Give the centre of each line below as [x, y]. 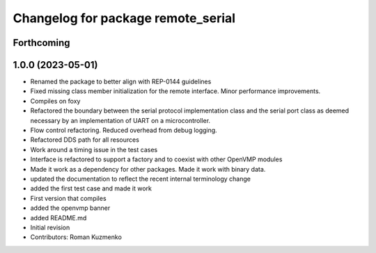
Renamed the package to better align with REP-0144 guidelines [121, 82]
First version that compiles [69, 198]
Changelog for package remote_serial [124, 18]
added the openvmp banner [70, 208]
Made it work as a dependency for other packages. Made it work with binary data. [148, 169]
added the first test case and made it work [91, 188]
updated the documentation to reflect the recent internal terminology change [140, 179]
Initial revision [50, 227]
